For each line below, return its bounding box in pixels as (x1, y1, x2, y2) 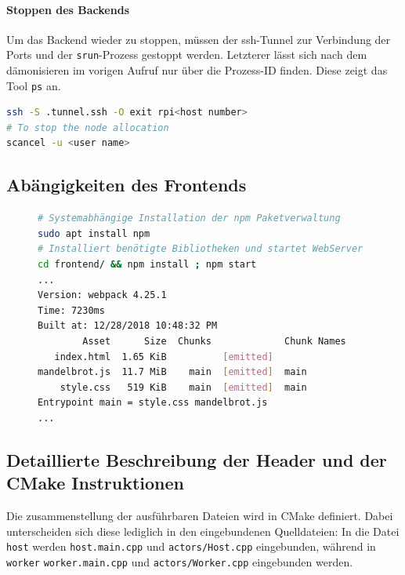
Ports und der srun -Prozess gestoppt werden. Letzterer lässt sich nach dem (6, 46, 367, 63)
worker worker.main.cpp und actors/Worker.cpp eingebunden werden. (6, 554, 353, 570)
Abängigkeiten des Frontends (6, 173, 247, 197)
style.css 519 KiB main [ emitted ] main (60, 381, 307, 393)
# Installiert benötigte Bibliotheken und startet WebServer (38, 243, 363, 255)
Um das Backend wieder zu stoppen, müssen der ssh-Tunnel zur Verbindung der (6, 31, 391, 47)
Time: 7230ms (38, 304, 105, 316)
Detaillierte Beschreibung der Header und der (6, 447, 387, 471)
